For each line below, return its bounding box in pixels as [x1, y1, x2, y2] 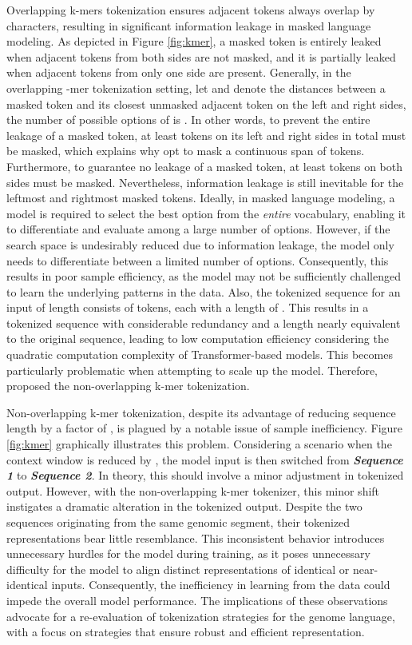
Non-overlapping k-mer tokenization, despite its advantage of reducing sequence [6, 404, 396, 420]
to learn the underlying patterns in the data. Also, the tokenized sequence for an [6, 283, 401, 300]
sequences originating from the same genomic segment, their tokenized [6, 514, 351, 530]
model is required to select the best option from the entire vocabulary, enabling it [6, 205, 406, 221]
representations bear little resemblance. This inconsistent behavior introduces [6, 529, 385, 546]
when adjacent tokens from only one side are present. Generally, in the [6, 64, 351, 81]
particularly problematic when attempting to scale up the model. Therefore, [6, 361, 378, 378]
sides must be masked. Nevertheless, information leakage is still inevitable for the [6, 173, 404, 190]
